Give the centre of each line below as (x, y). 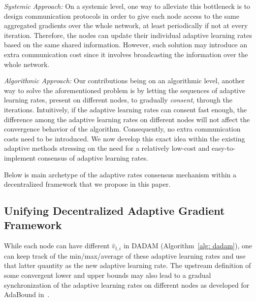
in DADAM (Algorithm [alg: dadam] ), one (188, 246)
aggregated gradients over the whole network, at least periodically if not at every (126, 25)
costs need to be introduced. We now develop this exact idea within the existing (125, 138)
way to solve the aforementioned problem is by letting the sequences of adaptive (125, 90)
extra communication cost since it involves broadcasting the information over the (126, 54)
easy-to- (224, 148)
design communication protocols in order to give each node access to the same (122, 16)
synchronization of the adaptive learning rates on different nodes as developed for (127, 284)
